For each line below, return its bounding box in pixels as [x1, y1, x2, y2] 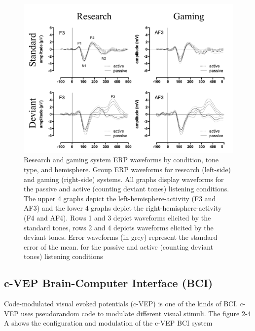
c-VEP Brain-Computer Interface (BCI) [4, 275, 213, 291]
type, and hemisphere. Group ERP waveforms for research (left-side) [24, 164, 231, 174]
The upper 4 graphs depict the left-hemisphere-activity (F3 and [24, 193, 216, 203]
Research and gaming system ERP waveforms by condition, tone [24, 154, 219, 165]
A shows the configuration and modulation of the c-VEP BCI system [4, 318, 213, 328]
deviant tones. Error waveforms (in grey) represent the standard [24, 232, 218, 242]
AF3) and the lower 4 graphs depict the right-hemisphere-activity [24, 203, 222, 213]
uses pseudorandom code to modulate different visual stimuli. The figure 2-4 [21, 308, 251, 318]
